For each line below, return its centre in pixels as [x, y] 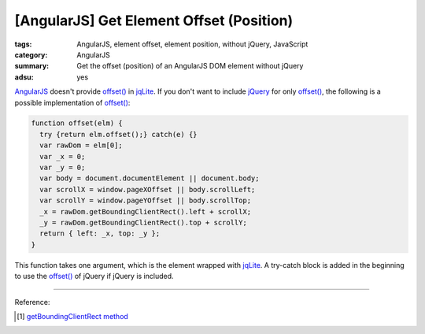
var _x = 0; [63, 156]
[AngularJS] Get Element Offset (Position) [154, 20]
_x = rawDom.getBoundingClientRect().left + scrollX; [146, 212]
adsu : [24, 77]
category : [31, 54]
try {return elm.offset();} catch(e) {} [118, 134]
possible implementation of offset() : [72, 102]
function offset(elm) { [77, 123]
